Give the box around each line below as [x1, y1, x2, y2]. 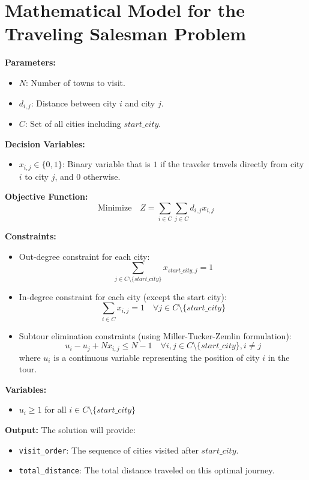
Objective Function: [5, 190, 88, 203]
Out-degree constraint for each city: [19, 250, 150, 262]
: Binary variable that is [62, 158, 151, 170]
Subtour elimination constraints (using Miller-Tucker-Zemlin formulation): [19, 329, 292, 342]
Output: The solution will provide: [5, 423, 136, 435]
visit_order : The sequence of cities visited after [19, 443, 199, 456]
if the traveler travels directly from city [160, 158, 304, 170]
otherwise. [83, 170, 121, 182]
